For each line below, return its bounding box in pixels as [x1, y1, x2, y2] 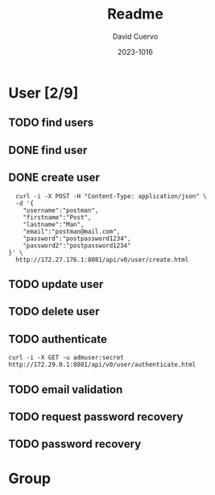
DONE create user [8, 171, 101, 185]
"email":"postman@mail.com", [23, 227, 121, 235]
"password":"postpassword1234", [23, 235, 131, 243]
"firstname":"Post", [23, 213, 92, 222]
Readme [107, 5, 163, 23]
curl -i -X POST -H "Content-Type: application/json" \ [15, 192, 207, 200]
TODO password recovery [8, 437, 142, 451]
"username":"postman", [23, 206, 99, 214]
